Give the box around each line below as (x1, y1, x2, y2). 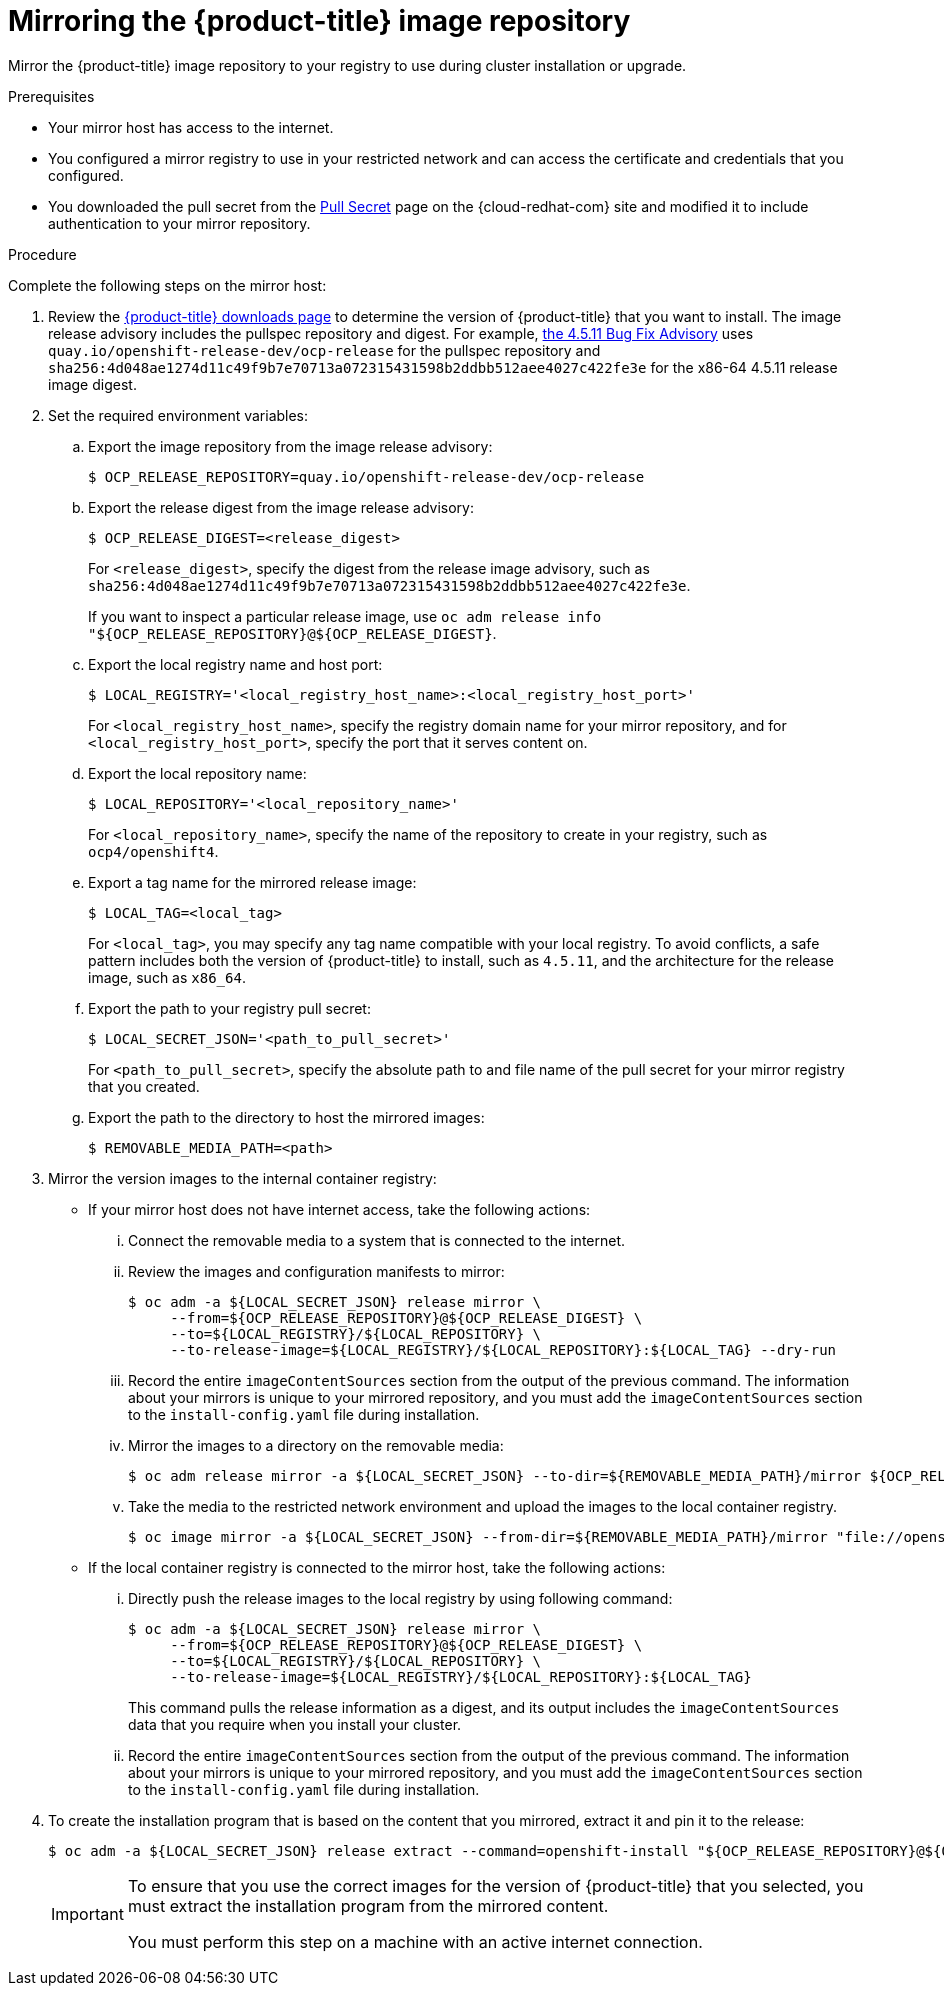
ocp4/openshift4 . (88, 842, 219, 860)
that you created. (88, 1077, 200, 1095)
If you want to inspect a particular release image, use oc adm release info (88, 607, 602, 625)
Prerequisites (8, 87, 95, 105)
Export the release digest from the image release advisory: (88, 498, 474, 516)
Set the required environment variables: (48, 406, 309, 424)
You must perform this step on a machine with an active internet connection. (127, 1931, 703, 1952)
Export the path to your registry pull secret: (88, 999, 371, 1017)
